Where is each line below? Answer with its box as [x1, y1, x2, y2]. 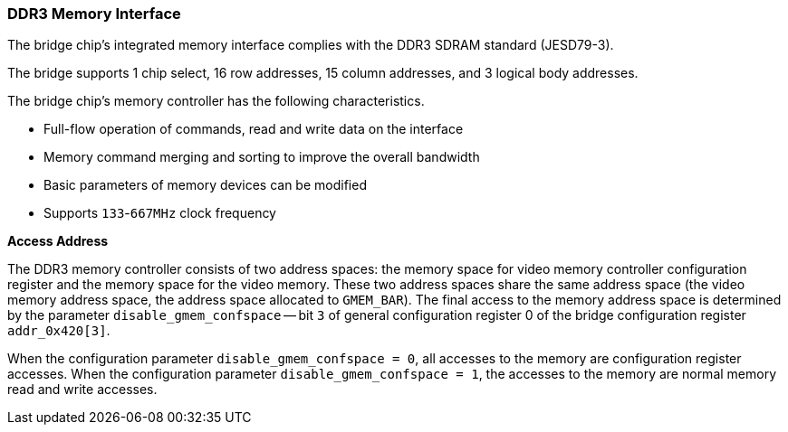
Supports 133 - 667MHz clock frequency [43, 205, 276, 221]
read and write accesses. [7, 381, 158, 398]
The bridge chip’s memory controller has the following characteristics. [7, 93, 425, 109]
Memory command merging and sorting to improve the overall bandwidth [43, 149, 480, 165]
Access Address [7, 233, 109, 249]
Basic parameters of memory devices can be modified [43, 177, 367, 193]
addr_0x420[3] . [7, 323, 111, 339]
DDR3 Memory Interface [7, 5, 181, 23]
